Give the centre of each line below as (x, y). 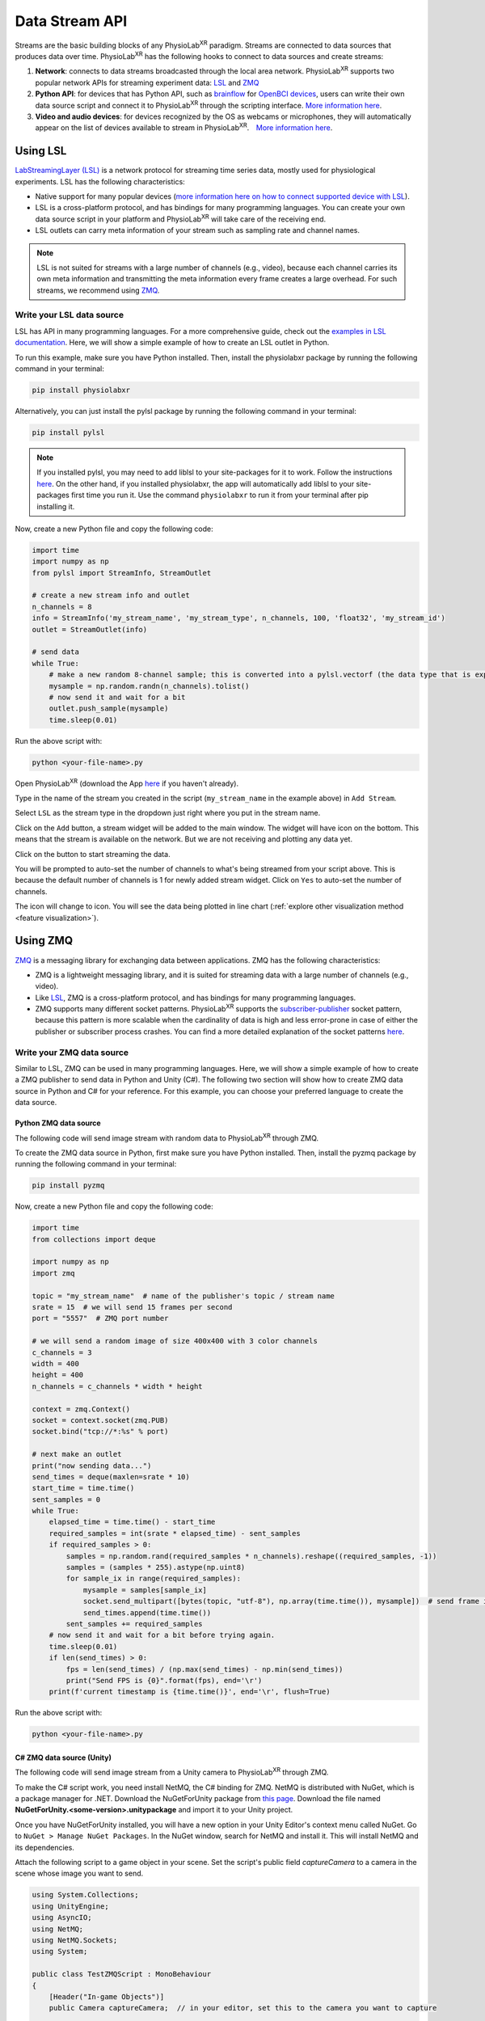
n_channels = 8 (62, 607)
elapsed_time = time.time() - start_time (132, 1522)
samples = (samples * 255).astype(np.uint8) (156, 1567)
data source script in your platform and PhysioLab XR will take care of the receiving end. (181, 218)
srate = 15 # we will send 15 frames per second (132, 1307)
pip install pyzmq (68, 1186)
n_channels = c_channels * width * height (117, 1386)
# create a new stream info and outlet (111, 595)
